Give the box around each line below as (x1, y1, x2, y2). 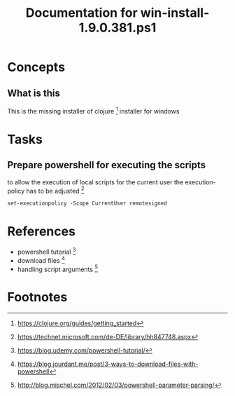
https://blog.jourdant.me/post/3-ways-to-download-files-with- (17, 360, 199, 369)
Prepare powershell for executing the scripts (7, 159, 206, 171)
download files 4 (17, 254, 65, 264)
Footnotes (7, 289, 68, 306)
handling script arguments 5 (17, 264, 98, 273)
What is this (7, 87, 61, 99)
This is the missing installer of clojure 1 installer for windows (7, 106, 180, 115)
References (7, 223, 76, 239)
